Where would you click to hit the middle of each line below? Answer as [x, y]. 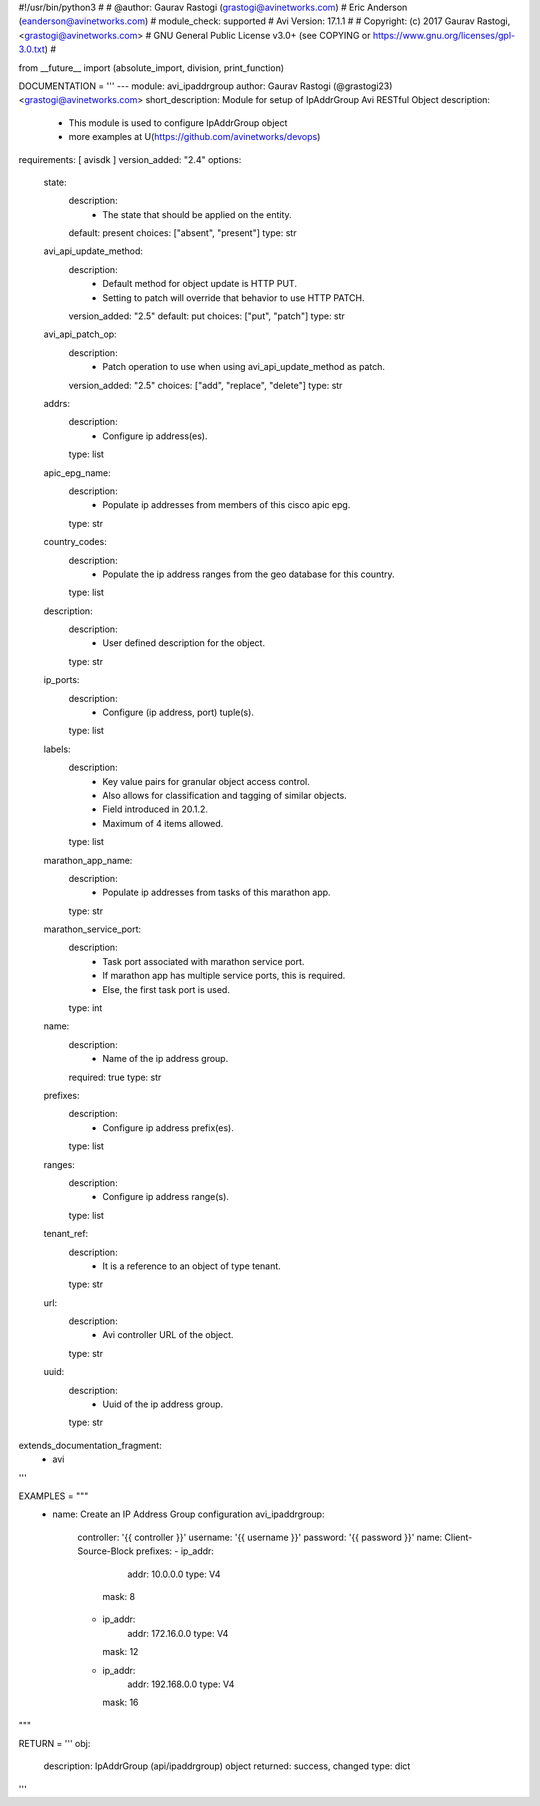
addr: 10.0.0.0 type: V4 [174, 1574]
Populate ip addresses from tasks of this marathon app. [216, 892]
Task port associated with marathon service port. [203, 961]
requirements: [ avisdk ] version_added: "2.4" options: [130, 159]
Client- [458, 1537]
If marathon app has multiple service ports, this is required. [224, 976]
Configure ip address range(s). [166, 1197]
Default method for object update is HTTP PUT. [199, 284]
